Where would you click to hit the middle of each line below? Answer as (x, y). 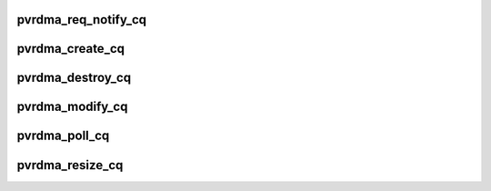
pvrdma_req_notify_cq (82, 20)
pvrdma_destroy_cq (74, 78)
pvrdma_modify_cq (72, 107)
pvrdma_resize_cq (70, 165)
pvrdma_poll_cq (63, 136)
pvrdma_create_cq (70, 49)
